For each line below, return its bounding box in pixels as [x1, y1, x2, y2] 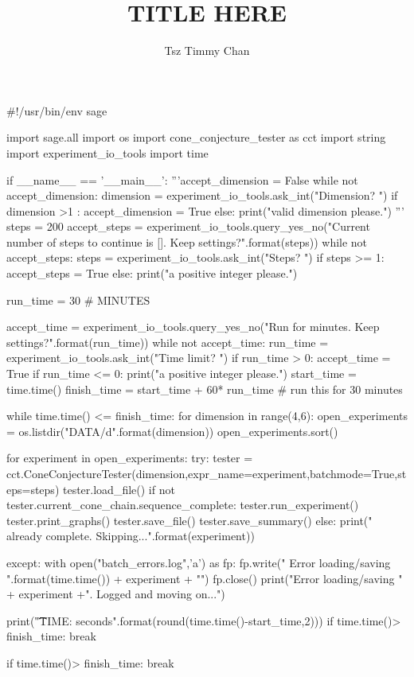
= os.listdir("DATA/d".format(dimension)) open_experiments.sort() [6, 422, 338, 439]
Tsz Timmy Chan [164, 42, 250, 59]
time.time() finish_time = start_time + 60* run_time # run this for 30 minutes [6, 380, 403, 397]
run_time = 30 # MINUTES [6, 291, 150, 308]
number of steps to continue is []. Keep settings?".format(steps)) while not [6, 233, 368, 250]
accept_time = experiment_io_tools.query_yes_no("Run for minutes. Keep [6, 318, 380, 335]
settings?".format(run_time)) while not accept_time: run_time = [6, 333, 329, 350]
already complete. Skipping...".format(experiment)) [6, 527, 255, 544]
